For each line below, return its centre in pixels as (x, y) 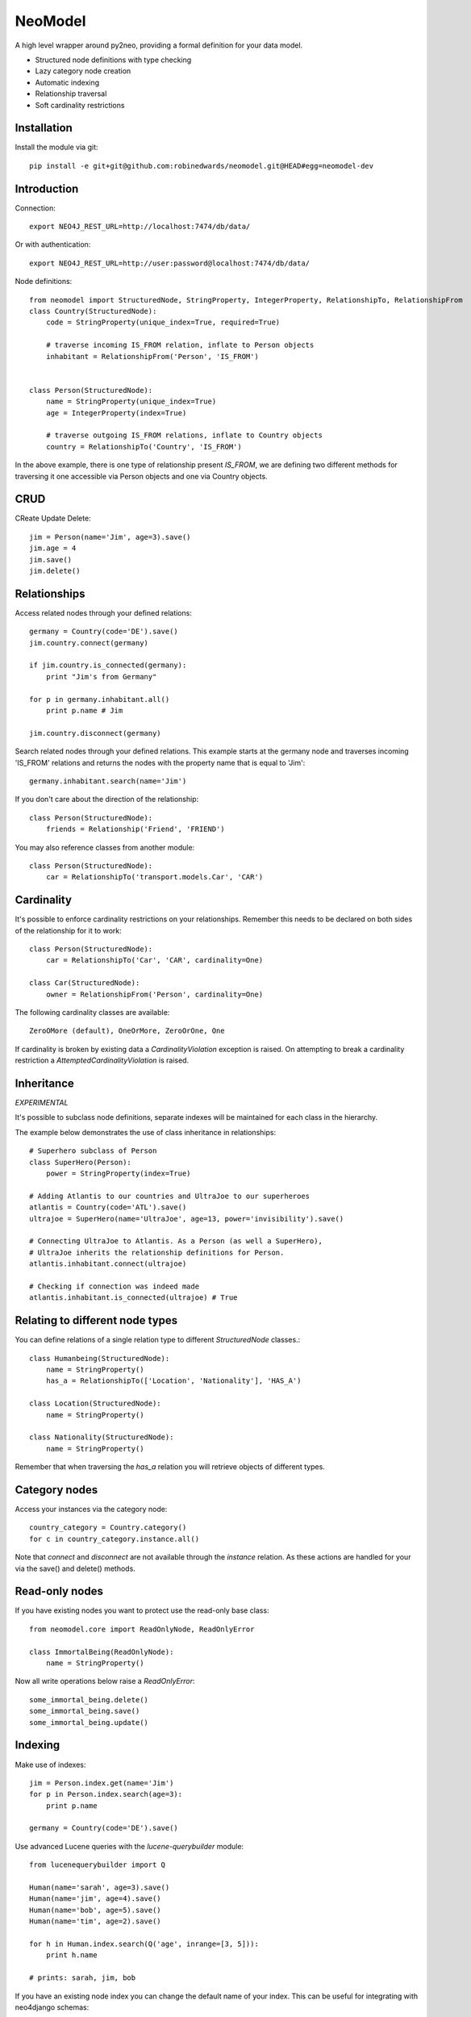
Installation (44, 128)
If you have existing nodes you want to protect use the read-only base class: (142, 1610)
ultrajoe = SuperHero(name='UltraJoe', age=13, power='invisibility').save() (187, 1219)
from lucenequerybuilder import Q (97, 1865)
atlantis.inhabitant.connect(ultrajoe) (108, 1264)
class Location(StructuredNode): (95, 1403)
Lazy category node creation (83, 71)
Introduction (47, 188)
